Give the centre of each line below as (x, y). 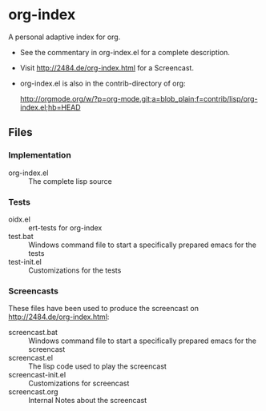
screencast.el (31, 358)
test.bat (21, 236)
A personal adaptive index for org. (64, 37)
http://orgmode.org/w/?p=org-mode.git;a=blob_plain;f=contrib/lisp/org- (139, 98)
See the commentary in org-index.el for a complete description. (125, 52)
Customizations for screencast (79, 383)
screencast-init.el (37, 375)
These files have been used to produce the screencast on (103, 309)
